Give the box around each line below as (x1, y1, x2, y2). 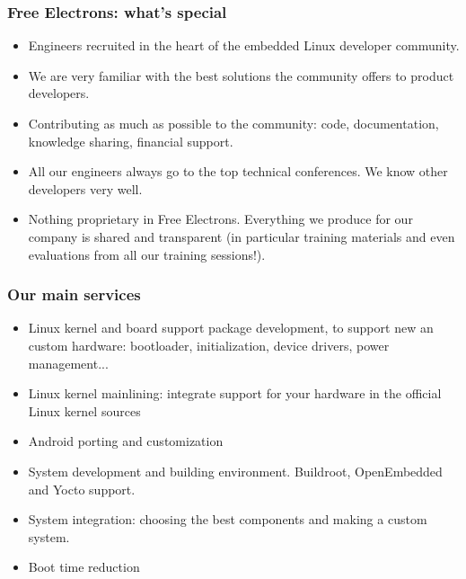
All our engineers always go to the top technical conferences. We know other (28, 162, 448, 181)
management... (28, 353, 109, 372)
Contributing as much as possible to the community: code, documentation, (28, 114, 439, 132)
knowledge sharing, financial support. (28, 131, 233, 150)
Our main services (7, 283, 141, 306)
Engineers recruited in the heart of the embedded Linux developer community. (28, 36, 460, 55)
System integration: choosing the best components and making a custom (28, 510, 427, 529)
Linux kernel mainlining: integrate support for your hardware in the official (28, 384, 442, 403)
